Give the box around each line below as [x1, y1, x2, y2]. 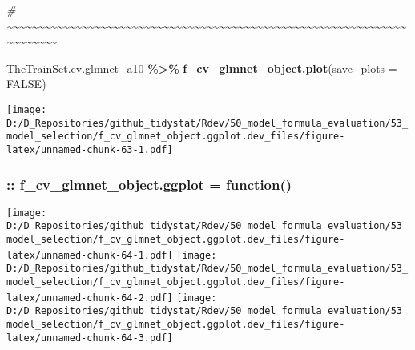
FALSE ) [6, 75, 46, 92]
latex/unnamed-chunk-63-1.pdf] [6, 143, 173, 155]
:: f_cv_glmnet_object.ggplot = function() [6, 174, 292, 194]
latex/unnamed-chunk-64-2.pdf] [6, 292, 173, 304]
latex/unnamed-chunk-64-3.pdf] [6, 332, 173, 344]
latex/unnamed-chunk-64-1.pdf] [6, 249, 173, 261]
